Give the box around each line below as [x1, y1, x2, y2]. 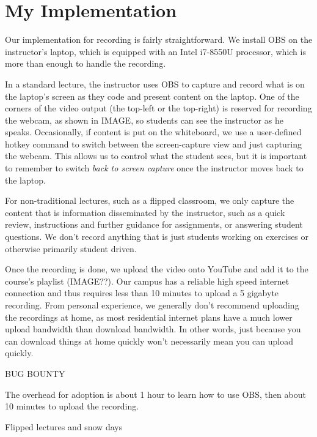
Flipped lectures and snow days [5, 420, 123, 433]
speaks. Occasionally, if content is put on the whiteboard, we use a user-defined [5, 125, 302, 138]
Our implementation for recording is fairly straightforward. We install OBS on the [5, 33, 313, 46]
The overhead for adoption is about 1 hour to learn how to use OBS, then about [5, 387, 306, 400]
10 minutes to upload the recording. [5, 400, 139, 413]
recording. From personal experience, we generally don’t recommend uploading [5, 299, 299, 311]
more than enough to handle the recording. [5, 57, 166, 70]
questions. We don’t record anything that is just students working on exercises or [5, 230, 309, 243]
